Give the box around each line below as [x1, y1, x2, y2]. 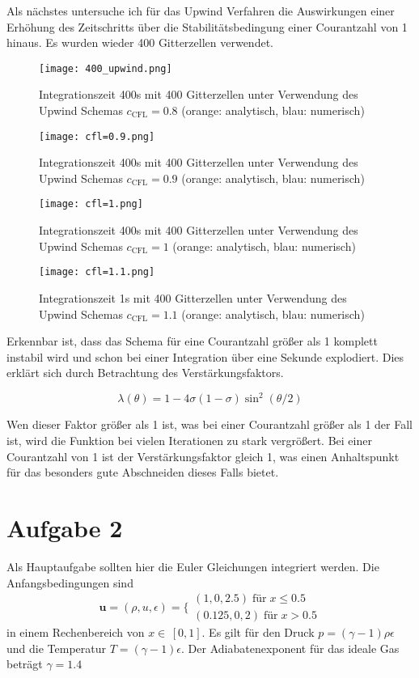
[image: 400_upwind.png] [39, 62, 172, 74]
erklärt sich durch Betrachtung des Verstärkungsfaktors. [6, 364, 284, 381]
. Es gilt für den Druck [201, 624, 315, 641]
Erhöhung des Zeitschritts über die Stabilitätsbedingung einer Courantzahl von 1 [6, 18, 408, 35]
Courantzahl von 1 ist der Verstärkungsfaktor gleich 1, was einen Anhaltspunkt [6, 447, 400, 464]
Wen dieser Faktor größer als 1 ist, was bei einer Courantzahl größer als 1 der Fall [6, 416, 413, 433]
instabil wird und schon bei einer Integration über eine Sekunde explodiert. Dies [6, 348, 404, 365]
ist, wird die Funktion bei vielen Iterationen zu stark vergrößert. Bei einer [6, 432, 372, 449]
